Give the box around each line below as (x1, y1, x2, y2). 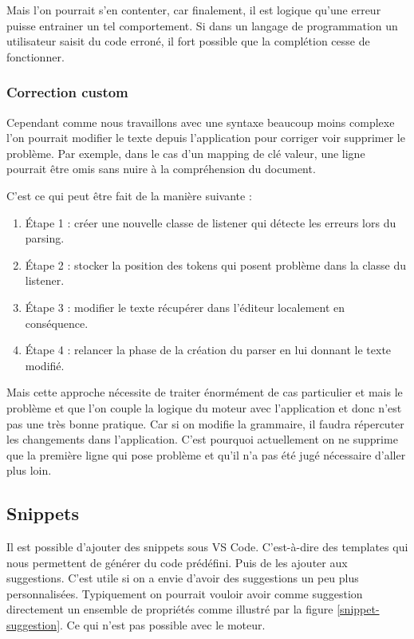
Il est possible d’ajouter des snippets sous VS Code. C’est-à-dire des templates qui (6, 538, 408, 555)
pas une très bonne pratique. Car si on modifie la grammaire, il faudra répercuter (6, 415, 404, 432)
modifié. (25, 357, 65, 373)
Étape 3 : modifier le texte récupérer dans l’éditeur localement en (25, 298, 345, 315)
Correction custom (6, 82, 128, 102)
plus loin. (6, 462, 52, 479)
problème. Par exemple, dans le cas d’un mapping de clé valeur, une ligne (6, 144, 365, 161)
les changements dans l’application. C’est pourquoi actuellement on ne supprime (6, 431, 398, 448)
